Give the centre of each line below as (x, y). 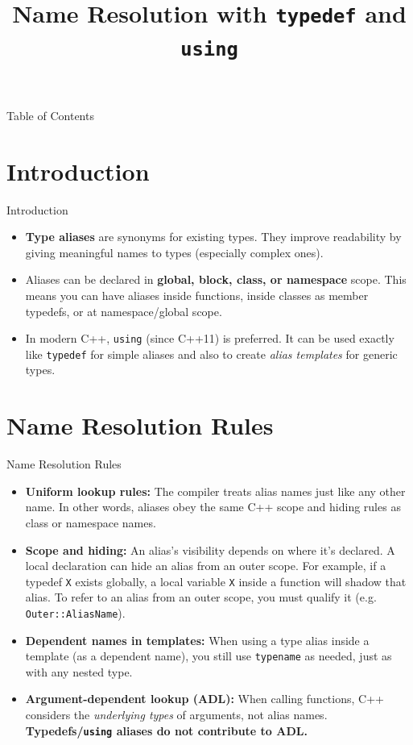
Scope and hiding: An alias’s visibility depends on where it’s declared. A (210, 549)
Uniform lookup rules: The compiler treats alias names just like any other (215, 491)
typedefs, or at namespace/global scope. (124, 311)
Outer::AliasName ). (75, 612)
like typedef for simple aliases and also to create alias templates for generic (211, 354)
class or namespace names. (91, 522)
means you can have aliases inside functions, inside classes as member (197, 295)
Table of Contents (50, 115)
